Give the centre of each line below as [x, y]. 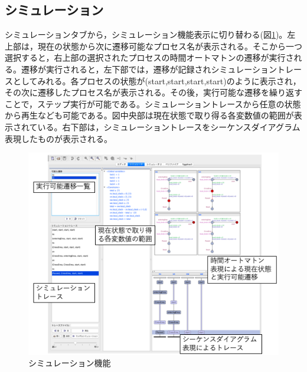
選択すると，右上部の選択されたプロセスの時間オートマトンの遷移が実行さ [149, 57]
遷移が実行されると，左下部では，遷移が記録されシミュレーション [149, 69]
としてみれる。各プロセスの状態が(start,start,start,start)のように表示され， [157, 80]
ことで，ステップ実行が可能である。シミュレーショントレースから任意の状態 [153, 103]
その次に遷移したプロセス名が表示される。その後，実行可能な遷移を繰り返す [153, 92]
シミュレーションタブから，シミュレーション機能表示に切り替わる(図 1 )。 [146, 34]
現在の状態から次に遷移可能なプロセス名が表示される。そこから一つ [170, 46]
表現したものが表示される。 [58, 138]
